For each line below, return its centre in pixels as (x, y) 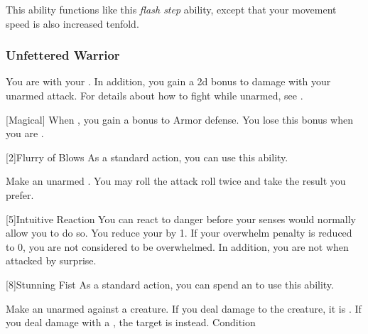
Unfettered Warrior (63, 55)
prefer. (20, 194)
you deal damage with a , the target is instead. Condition (131, 322)
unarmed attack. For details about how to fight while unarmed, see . (155, 95)
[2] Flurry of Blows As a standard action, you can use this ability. (147, 157)
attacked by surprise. (51, 260)
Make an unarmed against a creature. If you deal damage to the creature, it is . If (184, 308)
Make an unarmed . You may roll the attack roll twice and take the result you (176, 181)
